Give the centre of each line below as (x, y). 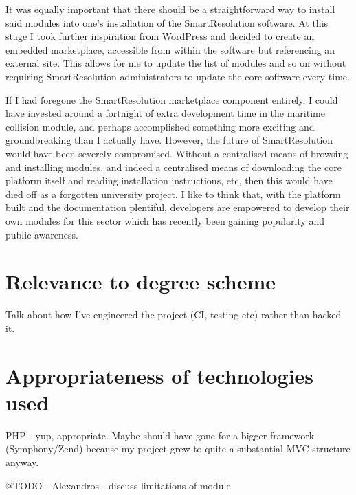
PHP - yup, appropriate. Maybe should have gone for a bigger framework (160, 435)
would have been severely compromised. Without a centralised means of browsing (177, 153)
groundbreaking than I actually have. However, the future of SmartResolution (169, 140)
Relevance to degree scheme (141, 282)
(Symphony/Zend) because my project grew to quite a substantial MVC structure (178, 449)
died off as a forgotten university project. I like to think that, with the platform (173, 194)
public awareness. (42, 234)
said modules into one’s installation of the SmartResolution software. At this (167, 22)
